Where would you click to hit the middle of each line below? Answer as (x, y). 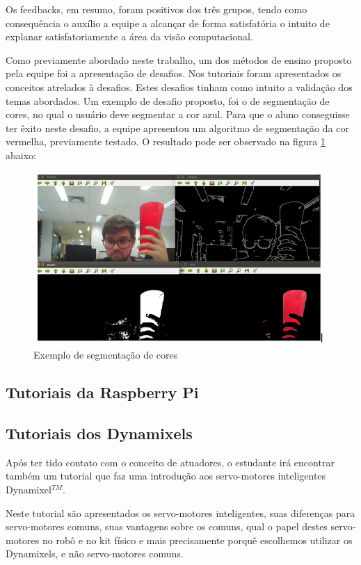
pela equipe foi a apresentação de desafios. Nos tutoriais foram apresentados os (174, 73)
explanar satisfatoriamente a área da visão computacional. (129, 36)
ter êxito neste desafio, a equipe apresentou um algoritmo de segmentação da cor (177, 128)
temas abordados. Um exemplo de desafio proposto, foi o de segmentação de (168, 100)
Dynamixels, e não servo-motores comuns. (95, 554)
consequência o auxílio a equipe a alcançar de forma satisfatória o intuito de (168, 23)
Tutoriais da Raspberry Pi (102, 392)
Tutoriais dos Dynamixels (99, 433)
